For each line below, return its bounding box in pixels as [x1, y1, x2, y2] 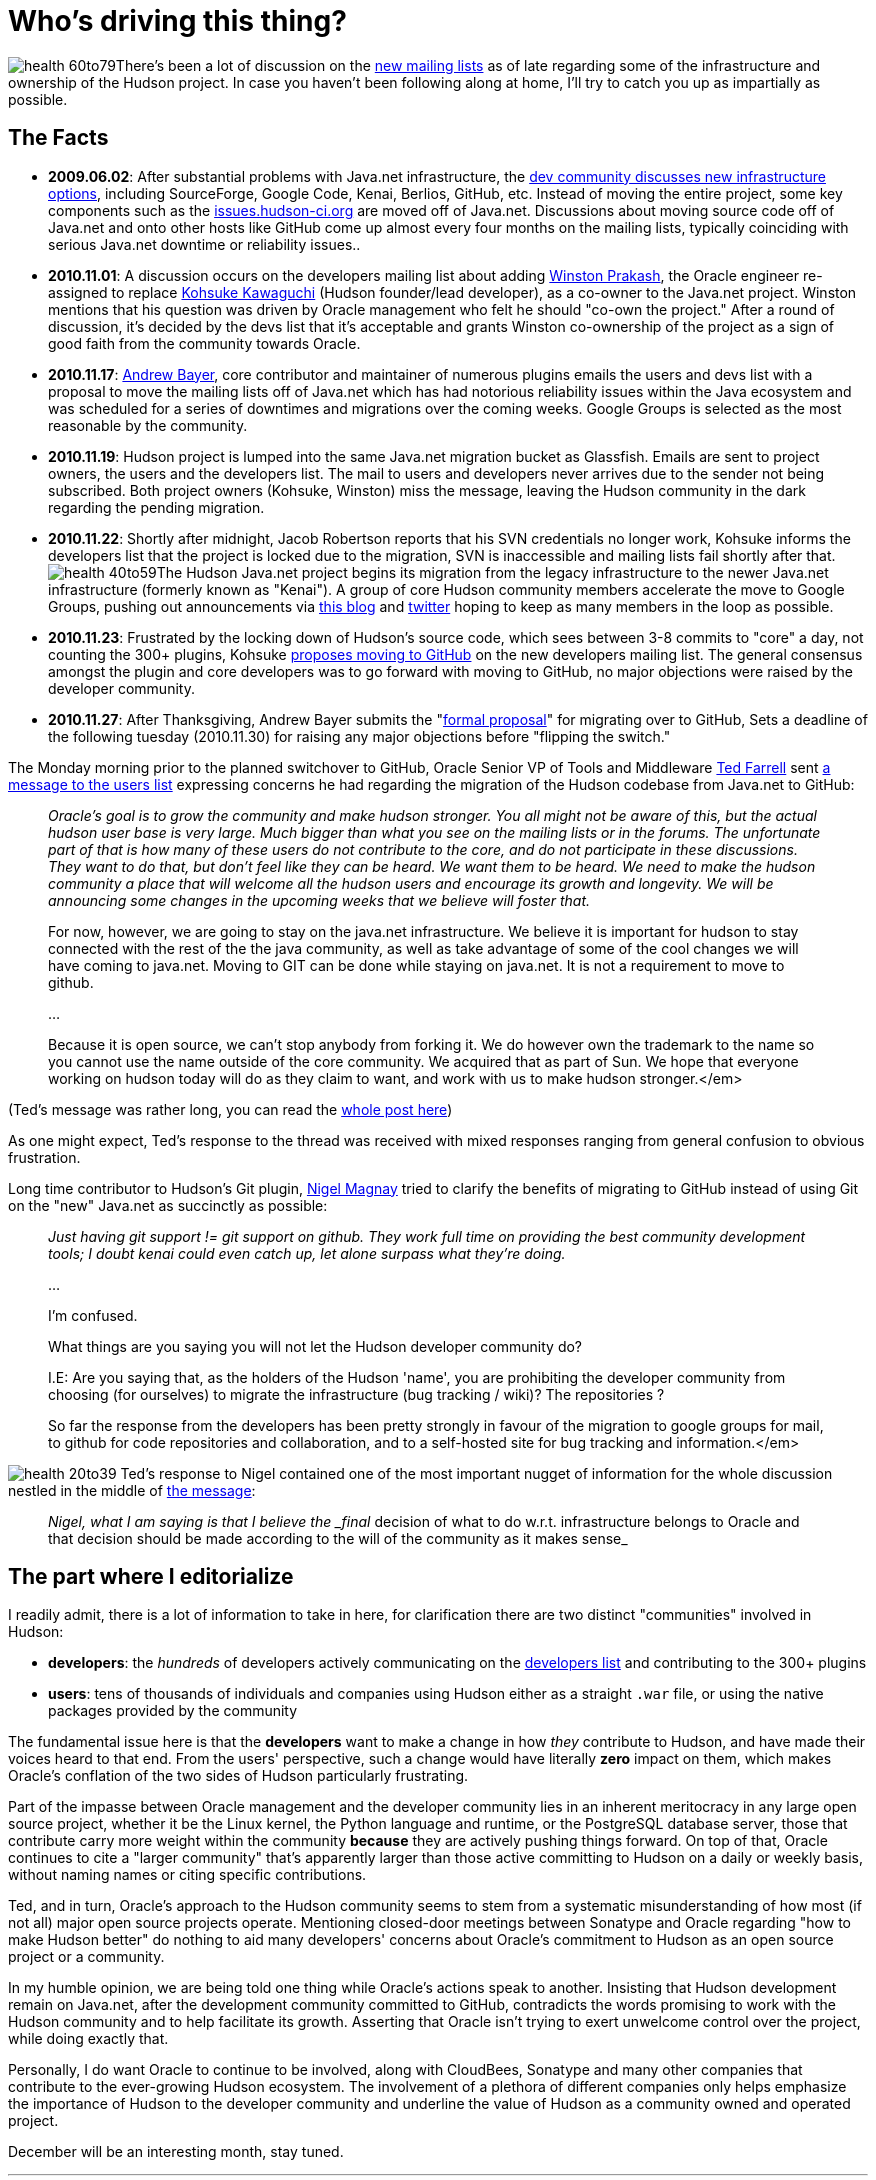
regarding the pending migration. [48, 498, 265, 516]
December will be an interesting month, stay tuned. [8, 2143, 344, 2161]
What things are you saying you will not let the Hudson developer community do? [48, 1337, 583, 1355]
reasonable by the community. [48, 416, 248, 434]
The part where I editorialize [8, 1564, 294, 1590]
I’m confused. [48, 1306, 138, 1324]
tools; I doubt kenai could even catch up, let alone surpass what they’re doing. [48, 1244, 566, 1262]
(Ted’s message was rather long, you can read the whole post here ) [8, 1100, 453, 1118]
